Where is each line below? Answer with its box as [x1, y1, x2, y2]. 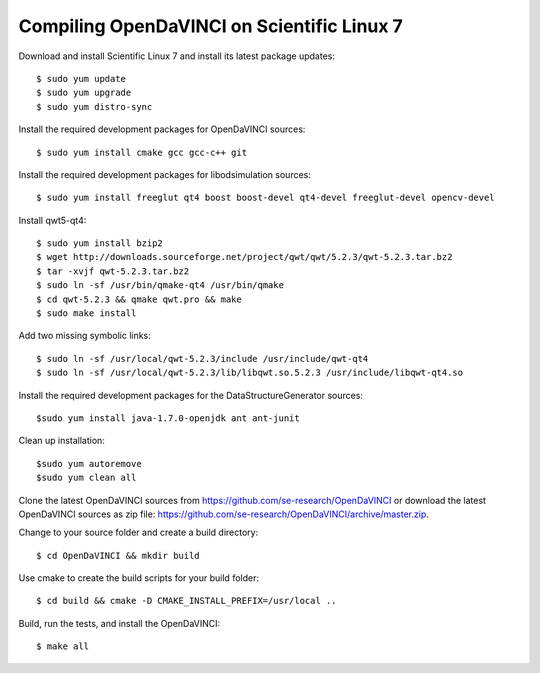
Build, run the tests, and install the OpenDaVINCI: [18, 617, 221, 629]
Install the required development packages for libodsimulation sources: [18, 168, 312, 180]
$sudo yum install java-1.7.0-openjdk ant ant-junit [36, 412, 300, 424]
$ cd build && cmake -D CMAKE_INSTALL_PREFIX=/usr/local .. [36, 595, 337, 607]
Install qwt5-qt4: [18, 214, 87, 226]
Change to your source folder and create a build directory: [18, 526, 259, 539]
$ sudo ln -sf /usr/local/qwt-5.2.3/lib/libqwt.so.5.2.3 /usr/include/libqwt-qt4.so [36, 367, 464, 379]
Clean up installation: [18, 435, 105, 447]
